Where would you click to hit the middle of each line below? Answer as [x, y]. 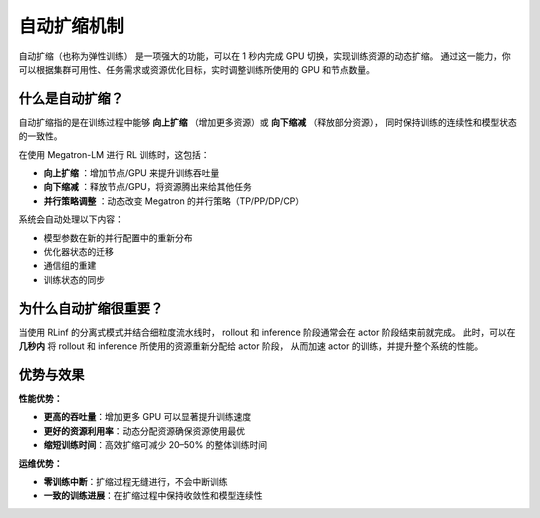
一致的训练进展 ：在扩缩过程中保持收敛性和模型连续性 [153, 496]
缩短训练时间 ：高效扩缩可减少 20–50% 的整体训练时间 [155, 445]
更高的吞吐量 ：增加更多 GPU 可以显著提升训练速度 [147, 417]
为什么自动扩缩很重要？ [91, 308]
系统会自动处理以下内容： [71, 219]
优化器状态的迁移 [78, 251]
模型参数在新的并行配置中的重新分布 [118, 237]
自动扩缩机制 [71, 26]
